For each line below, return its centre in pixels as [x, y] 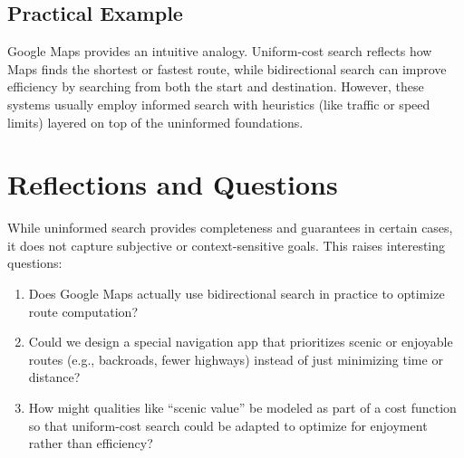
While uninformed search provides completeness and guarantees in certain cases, [230, 228]
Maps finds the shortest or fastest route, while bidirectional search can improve [227, 68]
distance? [54, 377]
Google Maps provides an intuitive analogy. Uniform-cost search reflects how [220, 51]
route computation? [83, 311]
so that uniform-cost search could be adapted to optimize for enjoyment [228, 425]
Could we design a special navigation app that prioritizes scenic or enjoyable [241, 342]
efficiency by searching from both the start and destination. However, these [216, 86]
